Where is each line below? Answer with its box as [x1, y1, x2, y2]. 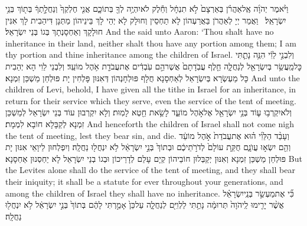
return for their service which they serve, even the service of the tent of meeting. [5, 94, 296, 107]
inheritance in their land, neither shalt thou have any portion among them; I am [5, 36, 296, 49]
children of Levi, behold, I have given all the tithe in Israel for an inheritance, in [5, 83, 296, 95]
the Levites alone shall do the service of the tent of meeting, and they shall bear [5, 164, 295, 176]
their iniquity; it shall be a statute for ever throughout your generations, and [5, 175, 283, 187]
